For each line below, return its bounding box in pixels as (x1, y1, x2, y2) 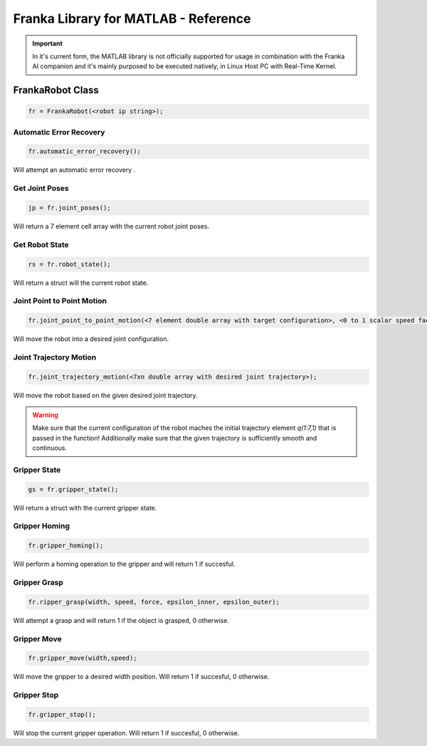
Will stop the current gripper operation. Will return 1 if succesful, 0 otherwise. (13, 728, 240, 737)
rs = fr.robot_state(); (28, 260, 112, 268)
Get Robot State (13, 239, 69, 249)
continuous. (32, 443, 68, 452)
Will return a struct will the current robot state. (13, 278, 149, 287)
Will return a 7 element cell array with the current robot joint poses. (13, 221, 210, 231)
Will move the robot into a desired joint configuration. (13, 335, 169, 343)
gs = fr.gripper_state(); (28, 485, 119, 493)
